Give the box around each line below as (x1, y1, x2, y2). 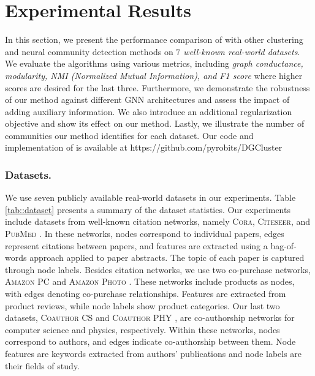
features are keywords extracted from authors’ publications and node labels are (5, 347, 302, 359)
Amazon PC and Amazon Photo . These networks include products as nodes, (5, 275, 295, 288)
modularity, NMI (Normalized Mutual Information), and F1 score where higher (5, 69, 303, 81)
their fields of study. (5, 359, 80, 372)
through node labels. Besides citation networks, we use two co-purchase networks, (5, 263, 311, 276)
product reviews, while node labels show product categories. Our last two (5, 299, 280, 312)
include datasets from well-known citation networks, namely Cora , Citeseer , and (5, 215, 311, 228)
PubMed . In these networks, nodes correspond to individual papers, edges (5, 227, 284, 240)
